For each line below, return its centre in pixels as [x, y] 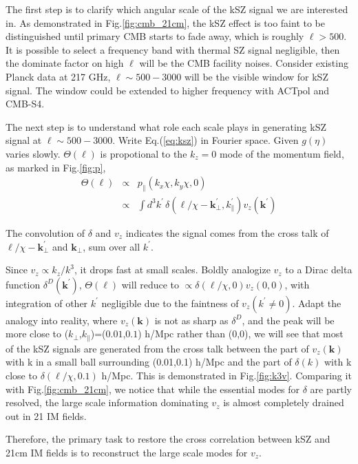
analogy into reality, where [62, 320]
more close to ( [37, 334]
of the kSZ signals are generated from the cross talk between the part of [157, 348]
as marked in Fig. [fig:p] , [56, 167]
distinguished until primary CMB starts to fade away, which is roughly [155, 36]
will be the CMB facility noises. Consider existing [244, 63]
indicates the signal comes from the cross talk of [227, 232]
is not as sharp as [191, 320]
